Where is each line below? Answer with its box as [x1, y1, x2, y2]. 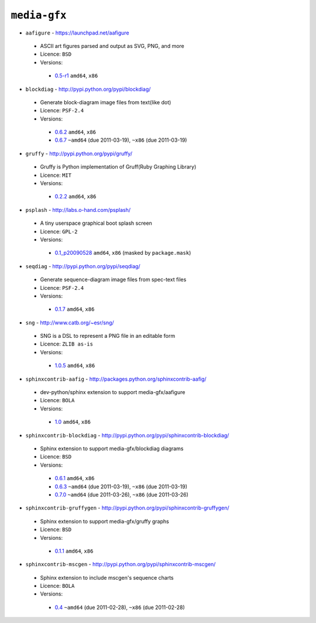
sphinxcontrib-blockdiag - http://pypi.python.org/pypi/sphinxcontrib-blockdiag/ [25, 432, 229, 439]
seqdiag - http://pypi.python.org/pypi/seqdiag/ [25, 262, 140, 269]
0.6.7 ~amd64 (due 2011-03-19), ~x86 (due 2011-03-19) [54, 136, 187, 143]
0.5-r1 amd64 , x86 [54, 72, 98, 79]
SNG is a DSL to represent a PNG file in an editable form [40, 333, 176, 340]
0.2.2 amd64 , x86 [54, 193, 97, 200]
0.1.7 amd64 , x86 [54, 306, 95, 313]
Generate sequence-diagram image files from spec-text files [40, 276, 187, 283]
